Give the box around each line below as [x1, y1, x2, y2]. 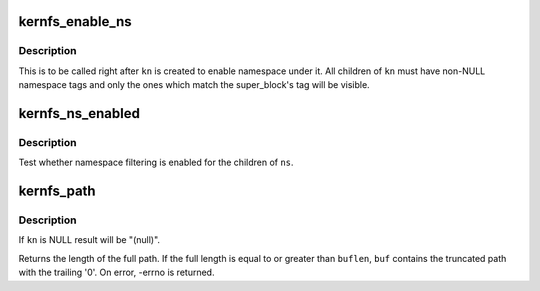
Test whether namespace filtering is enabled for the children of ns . [18, 156, 294, 169]
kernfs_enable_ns [18, 13, 132, 30]
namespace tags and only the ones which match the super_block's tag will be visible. [18, 79, 370, 91]
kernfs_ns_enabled [18, 105, 140, 122]
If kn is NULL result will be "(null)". [18, 234, 160, 246]
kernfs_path [18, 183, 96, 200]
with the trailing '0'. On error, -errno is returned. [18, 266, 215, 279]
